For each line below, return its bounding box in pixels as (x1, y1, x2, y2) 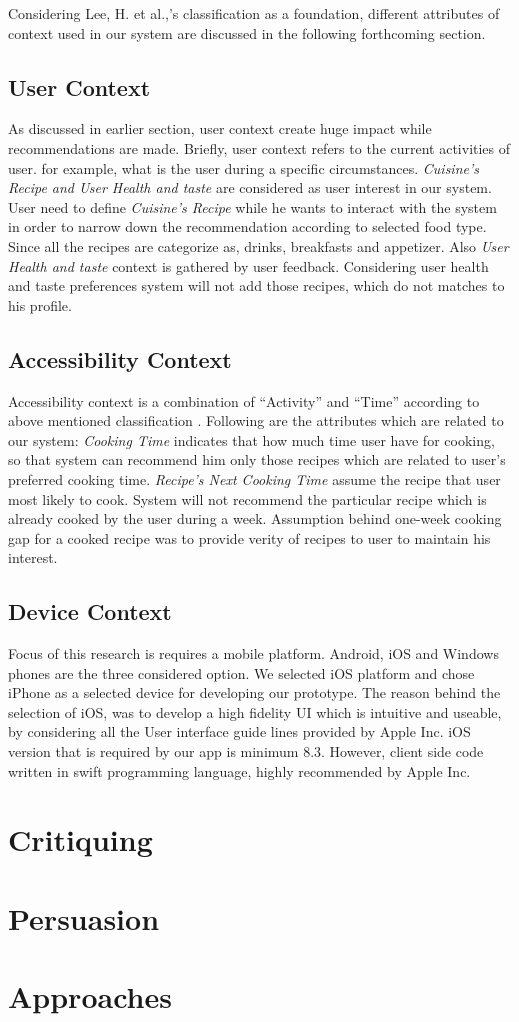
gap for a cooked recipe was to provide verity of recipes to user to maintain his (8, 527, 491, 548)
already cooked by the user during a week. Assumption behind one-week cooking (8, 508, 502, 529)
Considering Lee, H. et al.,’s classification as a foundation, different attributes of (8, 3, 500, 23)
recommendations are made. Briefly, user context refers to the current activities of (8, 137, 511, 158)
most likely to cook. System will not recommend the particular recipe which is (8, 488, 487, 509)
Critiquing (8, 819, 153, 860)
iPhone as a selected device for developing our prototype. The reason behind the (8, 682, 501, 703)
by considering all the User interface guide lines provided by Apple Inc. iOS (8, 721, 471, 742)
